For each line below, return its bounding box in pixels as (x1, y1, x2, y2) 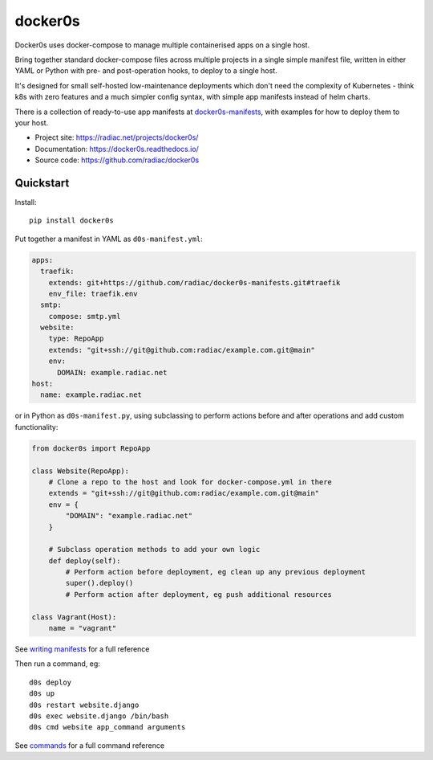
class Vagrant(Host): (31, 612, 117, 622)
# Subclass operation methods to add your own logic (48, 545, 261, 554)
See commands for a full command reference (14, 740, 164, 750)
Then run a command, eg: (14, 659, 100, 668)
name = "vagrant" (48, 623, 117, 633)
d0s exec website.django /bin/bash (29, 711, 169, 721)
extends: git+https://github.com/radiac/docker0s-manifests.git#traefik (48, 278, 341, 287)
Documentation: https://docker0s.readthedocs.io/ (34, 144, 200, 153)
